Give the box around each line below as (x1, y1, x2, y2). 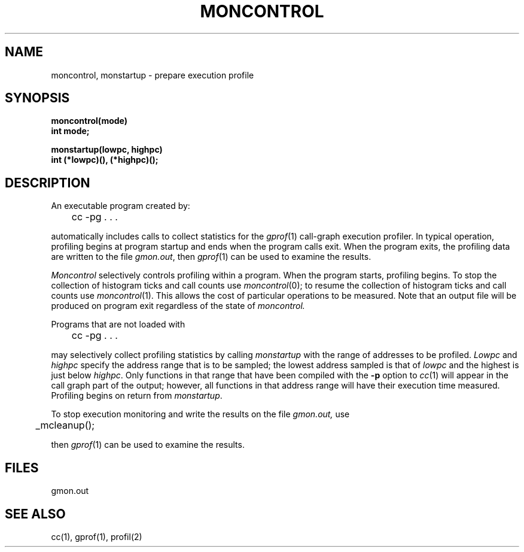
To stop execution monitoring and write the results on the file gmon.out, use (51, 409, 350, 420)
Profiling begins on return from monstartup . (51, 390, 223, 401)
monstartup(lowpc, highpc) (51, 144, 163, 155)
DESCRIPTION (5, 175, 90, 190)
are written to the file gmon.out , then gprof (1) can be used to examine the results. (51, 251, 371, 262)
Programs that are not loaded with (51, 319, 185, 330)
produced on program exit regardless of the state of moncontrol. (51, 301, 305, 311)
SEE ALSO (5, 506, 66, 521)
